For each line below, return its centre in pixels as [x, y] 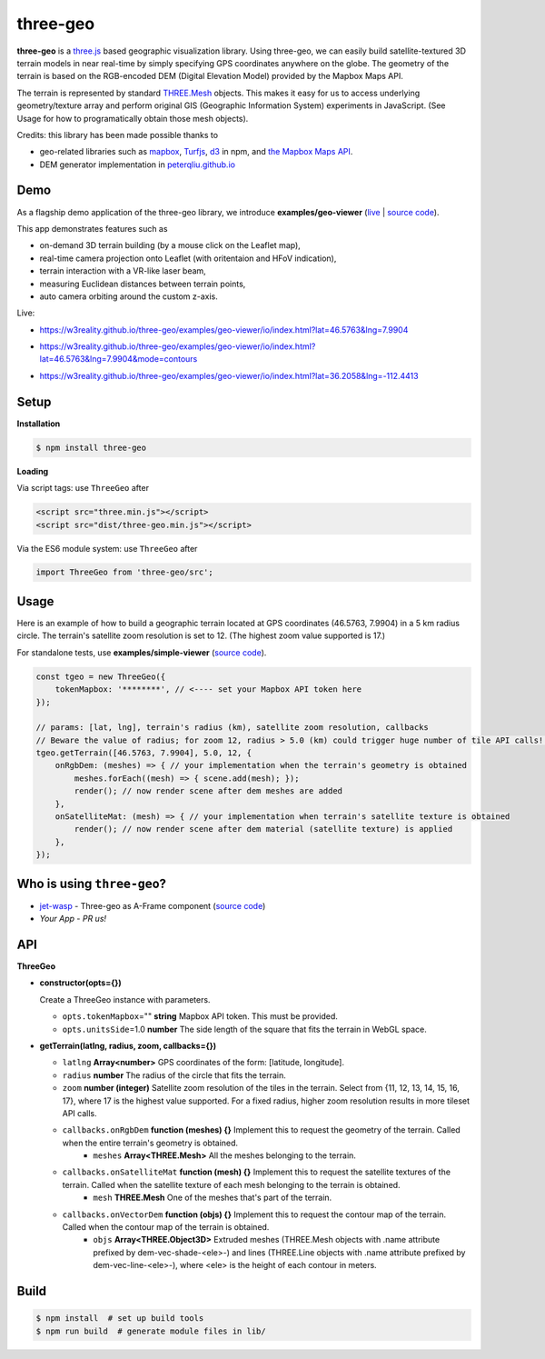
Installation [39, 424]
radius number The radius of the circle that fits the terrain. [174, 1075]
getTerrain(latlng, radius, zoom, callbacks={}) [128, 1045]
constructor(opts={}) [80, 983]
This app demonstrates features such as [92, 228]
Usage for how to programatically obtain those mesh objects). [133, 118]
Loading [33, 471]
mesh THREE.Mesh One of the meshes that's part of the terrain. [213, 1198]
